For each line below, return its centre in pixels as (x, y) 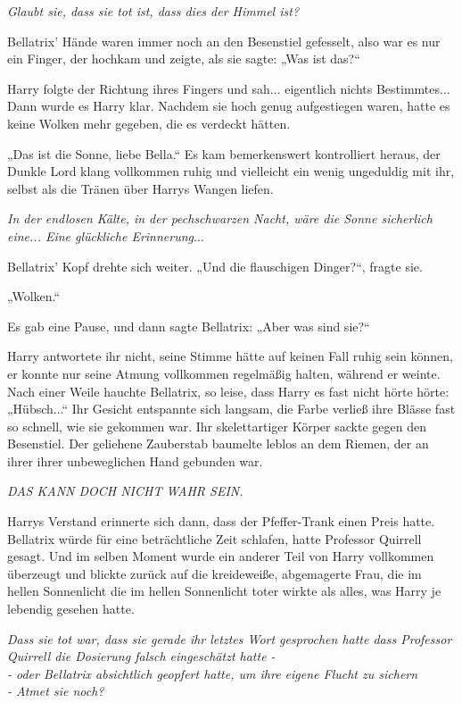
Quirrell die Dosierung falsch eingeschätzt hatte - (141, 656)
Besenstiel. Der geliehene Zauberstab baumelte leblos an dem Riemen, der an (218, 444)
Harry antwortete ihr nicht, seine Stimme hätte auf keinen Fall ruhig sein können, (230, 356)
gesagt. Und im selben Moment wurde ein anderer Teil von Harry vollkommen (221, 556)
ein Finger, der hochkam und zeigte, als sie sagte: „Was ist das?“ (184, 59)
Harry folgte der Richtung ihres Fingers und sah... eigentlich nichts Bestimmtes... (229, 88)
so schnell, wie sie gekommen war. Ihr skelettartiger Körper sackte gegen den (217, 426)
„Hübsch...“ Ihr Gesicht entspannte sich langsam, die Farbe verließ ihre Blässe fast (231, 409)
